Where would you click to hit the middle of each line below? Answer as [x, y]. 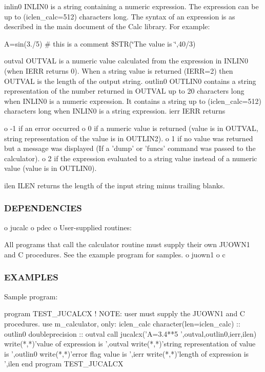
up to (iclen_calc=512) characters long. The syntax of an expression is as [120, 16]
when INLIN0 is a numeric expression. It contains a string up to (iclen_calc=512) [133, 101]
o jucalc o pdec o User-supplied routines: [68, 227]
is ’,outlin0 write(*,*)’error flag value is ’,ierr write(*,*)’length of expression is [127, 353]
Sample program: [31, 296]
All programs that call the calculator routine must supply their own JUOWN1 [127, 244]
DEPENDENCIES [43, 208]
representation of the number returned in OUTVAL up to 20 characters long [124, 91]
